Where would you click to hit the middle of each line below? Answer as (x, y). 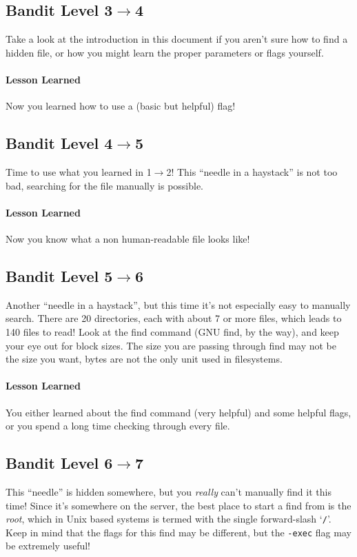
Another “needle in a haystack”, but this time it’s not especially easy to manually (178, 304)
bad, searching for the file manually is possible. (105, 185)
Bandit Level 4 (59, 143)
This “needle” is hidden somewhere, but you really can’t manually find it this (169, 491)
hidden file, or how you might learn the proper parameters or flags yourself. (165, 52)
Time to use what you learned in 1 (79, 171)
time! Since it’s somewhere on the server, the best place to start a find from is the (178, 505)
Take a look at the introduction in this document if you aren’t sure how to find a (177, 39)
